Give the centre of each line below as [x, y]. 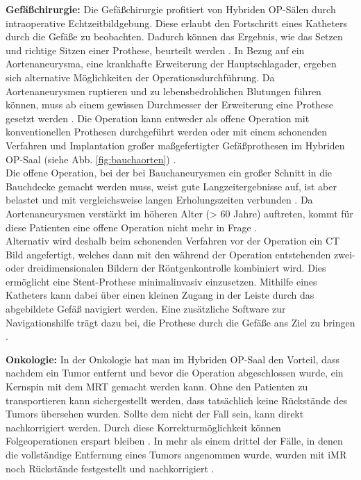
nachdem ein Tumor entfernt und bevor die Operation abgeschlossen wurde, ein [175, 373]
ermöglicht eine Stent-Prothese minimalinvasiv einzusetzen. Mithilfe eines [161, 281]
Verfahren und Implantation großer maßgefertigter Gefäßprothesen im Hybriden [175, 145]
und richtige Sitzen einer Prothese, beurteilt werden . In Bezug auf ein [155, 50]
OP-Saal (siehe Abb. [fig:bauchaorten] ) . [91, 159]
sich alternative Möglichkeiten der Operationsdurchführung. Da [140, 77]
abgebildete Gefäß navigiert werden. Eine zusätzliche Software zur [146, 309]
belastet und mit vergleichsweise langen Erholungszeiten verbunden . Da [159, 200]
